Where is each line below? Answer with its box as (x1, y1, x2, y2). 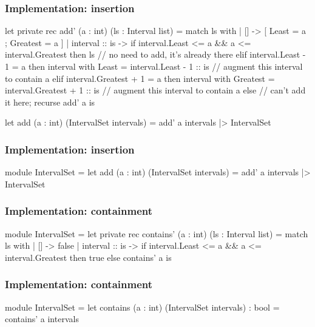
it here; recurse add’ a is (5, 95, 95, 108)
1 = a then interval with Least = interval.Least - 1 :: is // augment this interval (5, 60, 303, 72)
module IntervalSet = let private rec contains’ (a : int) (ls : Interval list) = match (5, 227, 308, 240)
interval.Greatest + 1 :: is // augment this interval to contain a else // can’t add (5, 84, 306, 96)
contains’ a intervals (5, 312, 79, 325)
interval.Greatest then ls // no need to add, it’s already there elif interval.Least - (5, 48, 306, 61)
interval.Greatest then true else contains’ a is (5, 251, 172, 263)
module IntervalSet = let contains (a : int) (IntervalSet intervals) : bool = (5, 300, 280, 313)
